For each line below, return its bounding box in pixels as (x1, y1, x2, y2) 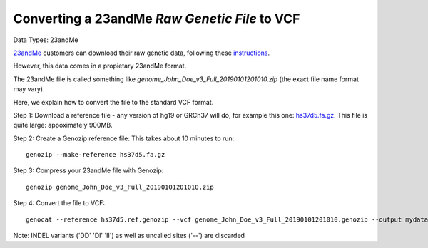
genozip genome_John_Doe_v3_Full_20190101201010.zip (26, 182, 214, 191)
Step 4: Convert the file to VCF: (13, 199, 106, 207)
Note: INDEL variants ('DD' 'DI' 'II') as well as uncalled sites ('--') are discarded (13, 232, 245, 240)
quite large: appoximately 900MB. (13, 121, 113, 130)
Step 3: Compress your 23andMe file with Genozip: (13, 166, 164, 175)
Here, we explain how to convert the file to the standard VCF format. (13, 98, 214, 106)
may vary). (13, 85, 45, 93)
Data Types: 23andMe (13, 36, 78, 44)
